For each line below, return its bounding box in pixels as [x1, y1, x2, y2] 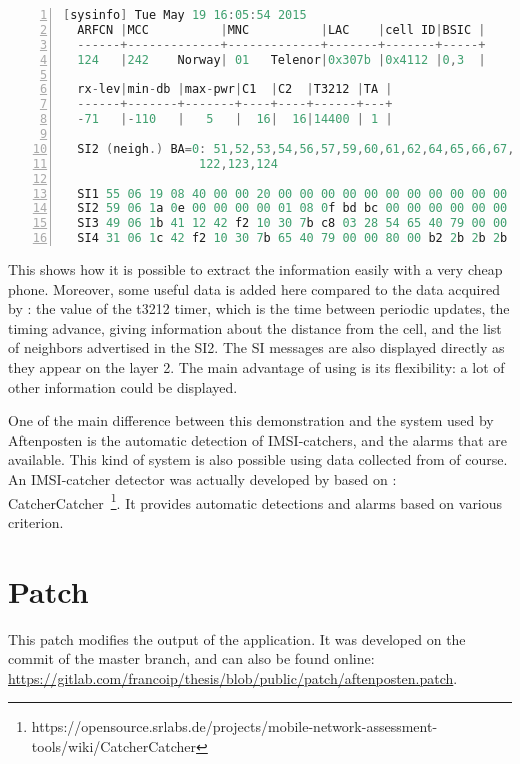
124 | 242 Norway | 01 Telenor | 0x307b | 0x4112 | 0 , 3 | [77, 52, 486, 67]
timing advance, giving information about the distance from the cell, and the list [8, 317, 502, 338]
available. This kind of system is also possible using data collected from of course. [8, 449, 508, 470]
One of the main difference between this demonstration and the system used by [8, 410, 494, 431]
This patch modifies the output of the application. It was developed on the [8, 628, 466, 649]
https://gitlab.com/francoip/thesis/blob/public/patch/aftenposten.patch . [8, 667, 458, 688]
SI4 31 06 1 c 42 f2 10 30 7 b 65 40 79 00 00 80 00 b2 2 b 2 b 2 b [77, 231, 508, 246]
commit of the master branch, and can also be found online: [8, 648, 375, 669]
